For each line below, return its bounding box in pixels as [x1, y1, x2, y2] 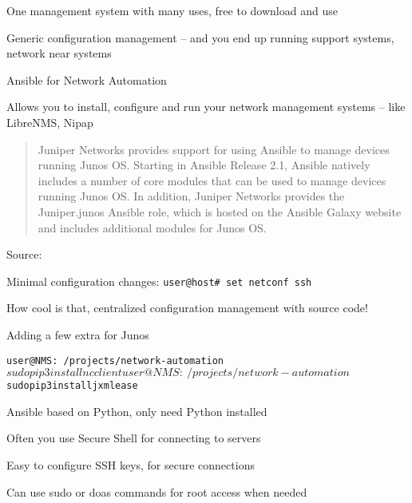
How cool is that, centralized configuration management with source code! [6, 299, 368, 316]
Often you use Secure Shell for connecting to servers [6, 430, 261, 446]
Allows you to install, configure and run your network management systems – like [6, 98, 406, 115]
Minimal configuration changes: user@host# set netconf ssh [6, 272, 312, 289]
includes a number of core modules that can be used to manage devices [38, 172, 386, 188]
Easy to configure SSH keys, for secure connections [6, 457, 255, 473]
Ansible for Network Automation [6, 71, 167, 88]
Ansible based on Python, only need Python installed [6, 402, 267, 419]
